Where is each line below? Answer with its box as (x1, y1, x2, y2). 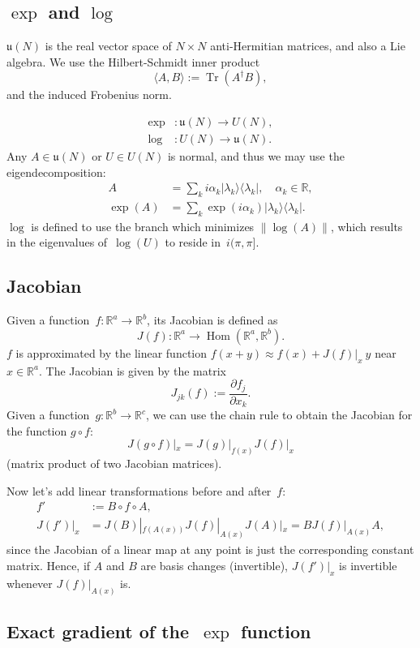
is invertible (339, 556, 397, 573)
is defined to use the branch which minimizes (31, 217, 255, 234)
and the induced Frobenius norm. (6, 86, 172, 103)
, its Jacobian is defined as (147, 311, 278, 328)
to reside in (165, 234, 221, 251)
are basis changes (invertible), (140, 556, 288, 573)
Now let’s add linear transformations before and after (6, 482, 272, 499)
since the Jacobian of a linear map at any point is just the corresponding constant (6, 541, 414, 558)
